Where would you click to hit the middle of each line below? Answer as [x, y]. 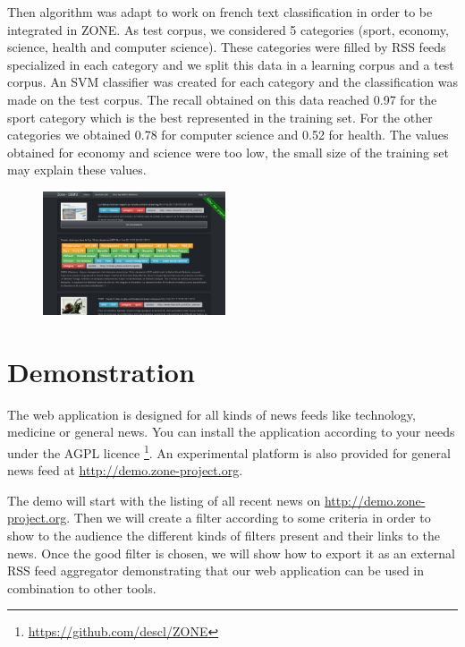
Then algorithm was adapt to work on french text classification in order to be [220, 12]
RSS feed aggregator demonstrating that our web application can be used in [216, 570]
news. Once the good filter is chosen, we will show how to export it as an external [231, 553]
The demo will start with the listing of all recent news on [164, 500]
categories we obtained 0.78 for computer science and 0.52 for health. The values [228, 135]
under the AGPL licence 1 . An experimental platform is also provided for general [229, 451]
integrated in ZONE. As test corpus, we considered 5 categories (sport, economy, [228, 29]
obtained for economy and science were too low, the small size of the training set [228, 152]
